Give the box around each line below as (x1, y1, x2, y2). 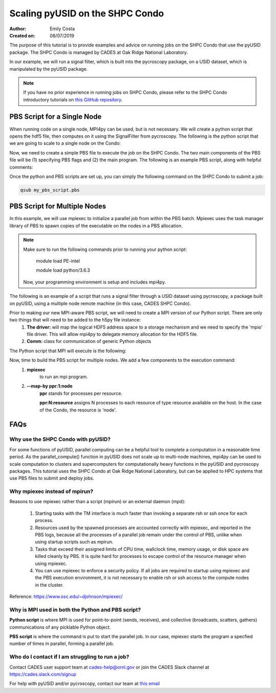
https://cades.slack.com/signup (9, 671, 77, 677)
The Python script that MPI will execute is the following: (9, 348, 126, 354)
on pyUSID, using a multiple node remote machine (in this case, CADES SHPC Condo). (9, 300, 191, 307)
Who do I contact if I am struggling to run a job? (9, 653, 130, 660)
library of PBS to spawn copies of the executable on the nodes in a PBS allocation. (9, 223, 183, 229)
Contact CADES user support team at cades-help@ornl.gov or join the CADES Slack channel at (9, 664, 210, 670)
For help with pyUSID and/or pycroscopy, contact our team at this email (9, 681, 160, 687)
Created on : (9, 32, 35, 38)
